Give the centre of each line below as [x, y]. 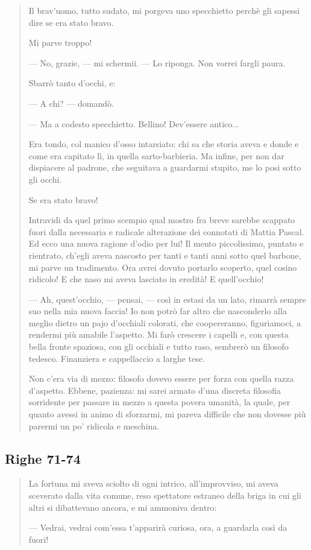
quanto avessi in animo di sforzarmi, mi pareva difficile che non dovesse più [167, 414]
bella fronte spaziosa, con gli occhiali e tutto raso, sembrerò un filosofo [159, 346]
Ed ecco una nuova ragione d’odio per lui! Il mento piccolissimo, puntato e [166, 243]
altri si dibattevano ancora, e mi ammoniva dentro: [123, 507]
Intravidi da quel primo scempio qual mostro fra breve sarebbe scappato [162, 220]
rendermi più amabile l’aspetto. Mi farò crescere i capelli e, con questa [159, 334]
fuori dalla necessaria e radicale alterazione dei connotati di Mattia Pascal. [166, 231]
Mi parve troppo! [60, 43]
